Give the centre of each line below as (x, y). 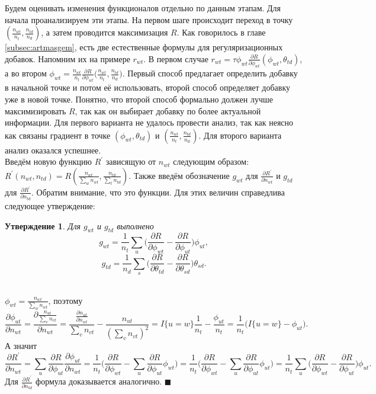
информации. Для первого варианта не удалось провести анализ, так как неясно (149, 122)
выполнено (135, 225)
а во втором (26, 73)
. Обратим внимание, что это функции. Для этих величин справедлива (158, 192)
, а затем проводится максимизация (105, 32)
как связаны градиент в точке (58, 135)
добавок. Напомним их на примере (68, 58)
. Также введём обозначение (179, 175)
